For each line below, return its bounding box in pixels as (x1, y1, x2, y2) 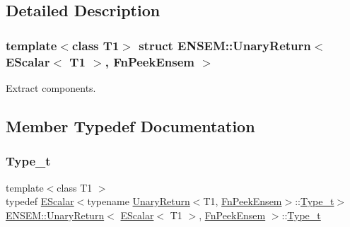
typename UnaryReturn (87, 194, 190, 209)
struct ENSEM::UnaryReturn (139, 36, 311, 54)
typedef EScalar (6, 194, 74, 209)
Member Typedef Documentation (6, 115, 255, 136)
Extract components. (6, 80, 96, 95)
